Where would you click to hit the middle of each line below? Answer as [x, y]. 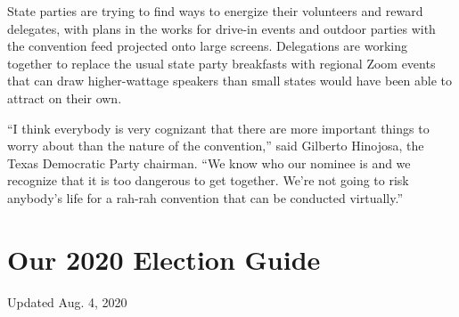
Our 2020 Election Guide [164, 259]
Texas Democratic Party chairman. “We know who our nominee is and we [209, 163]
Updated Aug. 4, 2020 [67, 301]
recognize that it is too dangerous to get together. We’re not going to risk [208, 180]
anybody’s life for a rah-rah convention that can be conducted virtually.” [205, 197]
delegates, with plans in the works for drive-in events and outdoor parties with [221, 28]
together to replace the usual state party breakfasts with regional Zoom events [221, 63]
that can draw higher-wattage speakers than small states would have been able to [230, 81]
